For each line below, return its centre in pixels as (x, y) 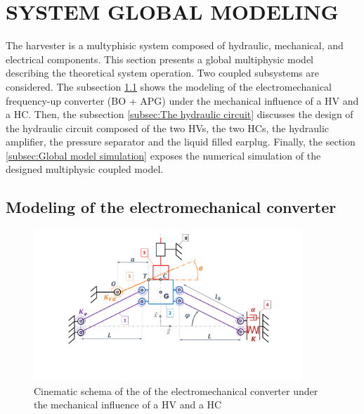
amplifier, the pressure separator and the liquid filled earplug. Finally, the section (181, 142)
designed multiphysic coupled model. (85, 169)
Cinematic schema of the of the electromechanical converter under (176, 390)
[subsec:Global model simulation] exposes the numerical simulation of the (163, 155)
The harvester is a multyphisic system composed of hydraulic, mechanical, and (175, 45)
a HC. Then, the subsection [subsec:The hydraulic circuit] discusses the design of (180, 114)
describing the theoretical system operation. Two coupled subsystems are (162, 73)
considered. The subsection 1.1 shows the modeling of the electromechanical (169, 86)
